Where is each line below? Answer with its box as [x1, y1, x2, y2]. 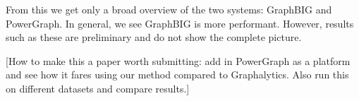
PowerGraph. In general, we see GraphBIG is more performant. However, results [6, 16, 354, 30]
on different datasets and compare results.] [6, 81, 190, 95]
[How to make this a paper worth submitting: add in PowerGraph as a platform [6, 53, 351, 68]
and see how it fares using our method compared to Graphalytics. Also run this [6, 67, 349, 82]
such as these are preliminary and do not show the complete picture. [6, 30, 302, 44]
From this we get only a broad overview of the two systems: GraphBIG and [6, 2, 332, 16]
